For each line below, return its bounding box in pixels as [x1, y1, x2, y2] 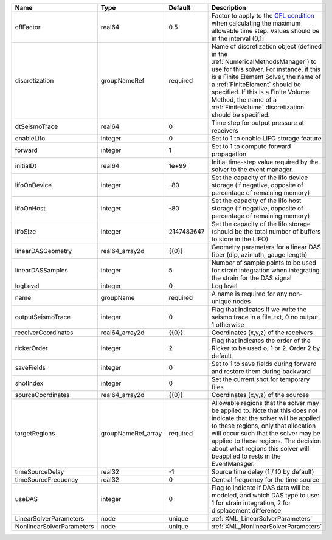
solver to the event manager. [211, 165, 294, 173]
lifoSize [15, 227, 36, 235]
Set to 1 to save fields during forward [211, 359, 317, 368]
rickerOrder [15, 344, 48, 352]
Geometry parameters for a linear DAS [211, 243, 322, 251]
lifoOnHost [15, 204, 46, 212]
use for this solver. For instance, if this [211, 65, 321, 73]
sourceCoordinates [15, 391, 70, 399]
